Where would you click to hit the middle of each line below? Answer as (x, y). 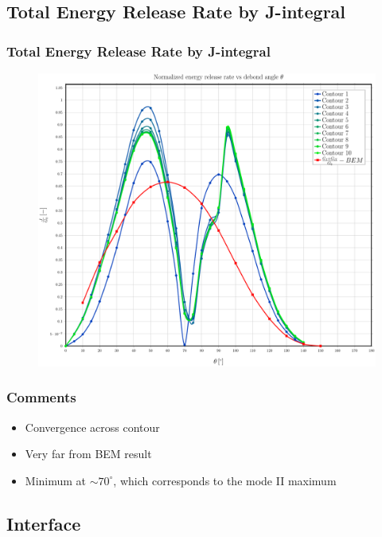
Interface (44, 523)
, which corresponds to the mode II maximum (225, 480)
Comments (41, 397)
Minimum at (56, 480)
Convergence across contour (92, 427)
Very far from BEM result (88, 454)
